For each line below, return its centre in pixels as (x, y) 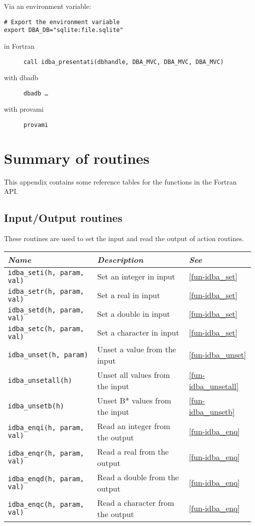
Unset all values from (134, 374)
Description (120, 259)
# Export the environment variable (62, 22)
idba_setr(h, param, (46, 291)
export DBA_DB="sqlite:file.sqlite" (64, 30)
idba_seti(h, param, (46, 272)
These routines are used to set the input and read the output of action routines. (124, 238)
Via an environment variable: (48, 6)
